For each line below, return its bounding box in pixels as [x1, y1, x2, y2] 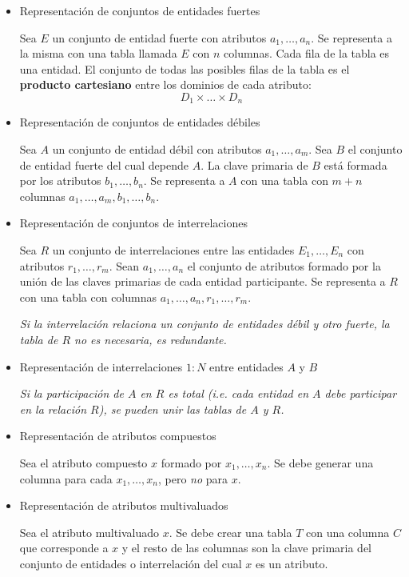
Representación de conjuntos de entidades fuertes [19, 2, 260, 18]
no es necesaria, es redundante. [74, 331, 227, 347]
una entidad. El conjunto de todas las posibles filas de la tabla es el [19, 60, 350, 77]
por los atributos [19, 172, 101, 189]
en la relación [19, 400, 86, 417]
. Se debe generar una [267, 454, 374, 471]
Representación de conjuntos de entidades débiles [19, 114, 260, 130]
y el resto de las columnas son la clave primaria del [121, 539, 372, 556]
